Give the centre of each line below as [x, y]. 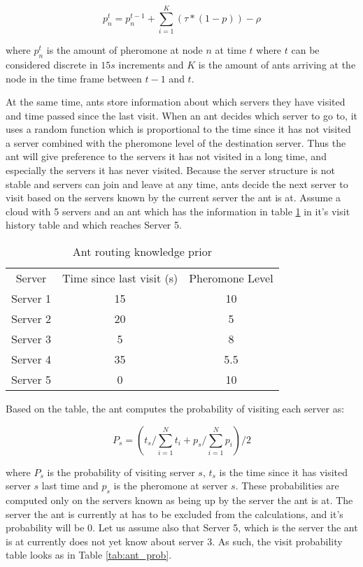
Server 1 [31, 299]
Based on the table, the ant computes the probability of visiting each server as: [175, 409]
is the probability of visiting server [121, 472]
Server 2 [31, 319]
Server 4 [31, 359]
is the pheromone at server [171, 486]
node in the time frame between [74, 78]
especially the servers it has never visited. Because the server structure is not [170, 170]
